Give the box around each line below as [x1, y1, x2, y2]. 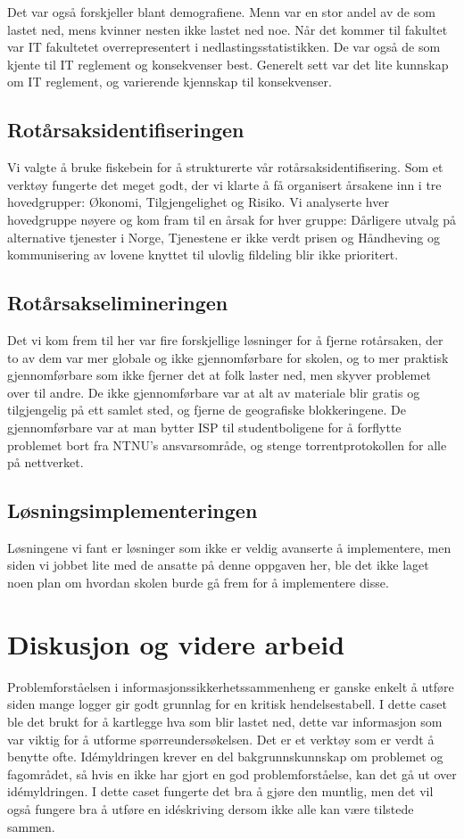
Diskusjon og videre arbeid [7, 625, 345, 662]
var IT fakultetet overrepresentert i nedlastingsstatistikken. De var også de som [7, 37, 441, 56]
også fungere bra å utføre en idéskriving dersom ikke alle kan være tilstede [7, 799, 414, 818]
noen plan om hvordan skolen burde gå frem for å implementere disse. [7, 573, 389, 592]
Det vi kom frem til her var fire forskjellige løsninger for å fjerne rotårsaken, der [7, 330, 443, 349]
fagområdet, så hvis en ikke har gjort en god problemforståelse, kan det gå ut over [7, 764, 457, 783]
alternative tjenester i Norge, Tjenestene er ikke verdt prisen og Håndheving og [7, 227, 440, 246]
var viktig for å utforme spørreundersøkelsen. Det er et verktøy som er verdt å [7, 729, 435, 748]
